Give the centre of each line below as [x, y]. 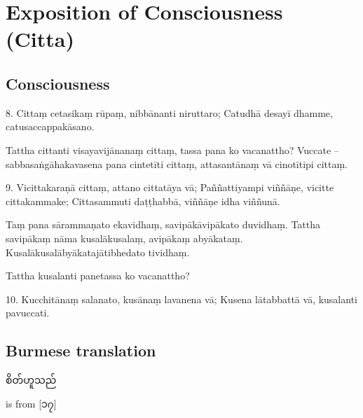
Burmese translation [81, 350]
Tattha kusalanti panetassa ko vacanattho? [98, 276]
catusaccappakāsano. [50, 126]
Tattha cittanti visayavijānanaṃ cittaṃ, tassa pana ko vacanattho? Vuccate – [172, 149]
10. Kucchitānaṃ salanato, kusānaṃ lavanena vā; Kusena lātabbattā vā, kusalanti [181, 299]
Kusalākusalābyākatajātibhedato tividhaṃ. [98, 252]
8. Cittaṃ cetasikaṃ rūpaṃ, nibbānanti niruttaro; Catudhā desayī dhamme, [169, 112]
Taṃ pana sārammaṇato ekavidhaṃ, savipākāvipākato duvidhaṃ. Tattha [163, 224]
